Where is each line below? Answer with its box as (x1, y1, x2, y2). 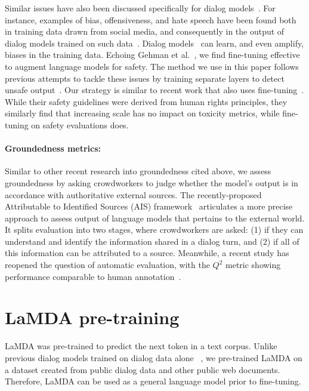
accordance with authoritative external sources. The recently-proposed (5, 188, 262, 201)
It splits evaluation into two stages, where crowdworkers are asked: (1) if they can (5, 223, 304, 236)
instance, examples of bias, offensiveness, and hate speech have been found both (5, 13, 296, 26)
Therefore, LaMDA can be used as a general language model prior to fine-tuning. (5, 375, 301, 387)
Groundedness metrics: (5, 142, 101, 155)
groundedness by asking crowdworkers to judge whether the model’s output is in (5, 176, 298, 189)
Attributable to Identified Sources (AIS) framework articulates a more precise (5, 200, 293, 213)
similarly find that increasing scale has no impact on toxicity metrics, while (5, 107, 280, 119)
